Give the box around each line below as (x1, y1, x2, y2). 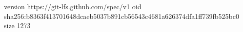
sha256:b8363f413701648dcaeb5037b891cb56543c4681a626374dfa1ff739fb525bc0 (4, 11, 239, 21)
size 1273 (4, 20, 31, 31)
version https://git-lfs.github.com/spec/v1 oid (4, 1, 142, 11)
